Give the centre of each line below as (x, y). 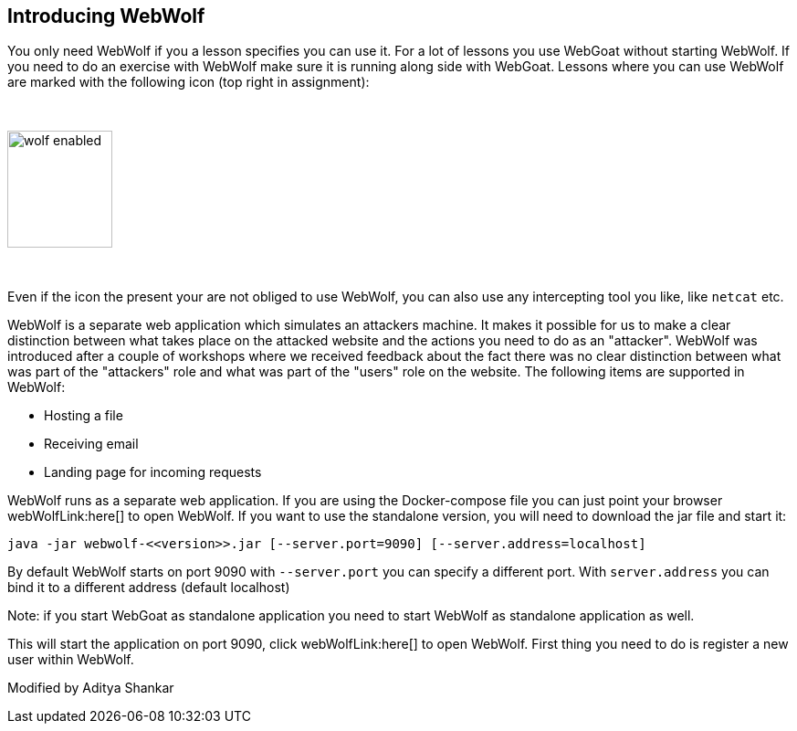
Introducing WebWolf (106, 16)
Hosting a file (84, 416)
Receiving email (91, 444)
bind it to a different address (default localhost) (149, 588)
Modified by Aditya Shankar (91, 688)
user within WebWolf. (71, 660)
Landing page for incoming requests (153, 472)
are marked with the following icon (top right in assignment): (189, 82)
